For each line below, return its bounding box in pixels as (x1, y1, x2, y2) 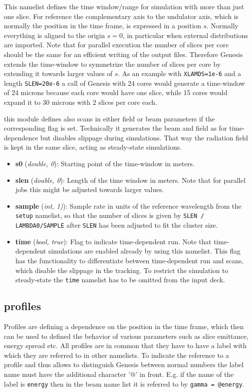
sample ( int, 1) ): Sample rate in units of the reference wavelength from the (15, 200, 242, 211)
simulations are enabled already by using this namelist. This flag (48, 246, 241, 256)
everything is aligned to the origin (4, 30, 105, 40)
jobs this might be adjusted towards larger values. (15, 184, 164, 195)
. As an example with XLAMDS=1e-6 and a (118, 68, 241, 78)
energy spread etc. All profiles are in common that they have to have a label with (4, 340, 247, 351)
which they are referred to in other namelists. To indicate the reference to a (4, 350, 229, 360)
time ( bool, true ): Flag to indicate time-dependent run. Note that (15, 236, 212, 246)
